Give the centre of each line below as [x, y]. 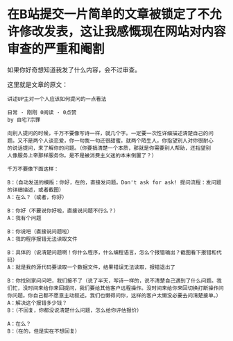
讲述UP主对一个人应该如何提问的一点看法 [57, 99]
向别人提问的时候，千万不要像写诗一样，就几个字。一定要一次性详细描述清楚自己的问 [110, 133]
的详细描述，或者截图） [36, 190]
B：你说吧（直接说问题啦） [40, 231]
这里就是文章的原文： [37, 84]
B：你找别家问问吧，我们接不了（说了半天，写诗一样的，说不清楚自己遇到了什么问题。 [112, 280]
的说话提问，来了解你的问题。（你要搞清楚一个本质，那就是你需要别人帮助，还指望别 [109, 148]
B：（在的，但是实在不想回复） [44, 331]
